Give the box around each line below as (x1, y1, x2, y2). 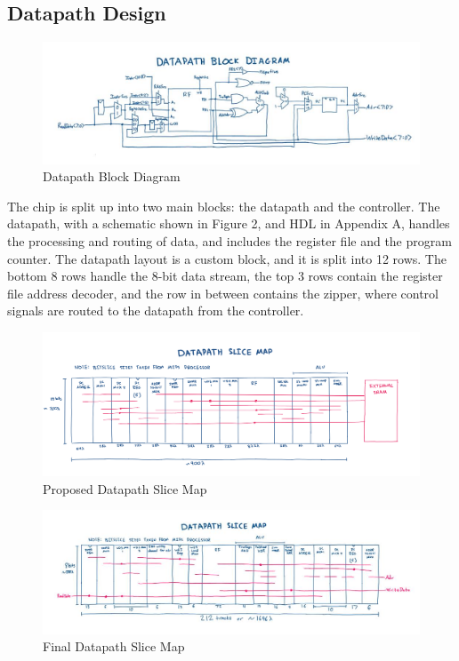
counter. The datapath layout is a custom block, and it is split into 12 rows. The (7, 249, 447, 267)
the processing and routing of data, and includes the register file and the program (7, 232, 452, 251)
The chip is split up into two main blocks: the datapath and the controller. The (7, 196, 440, 215)
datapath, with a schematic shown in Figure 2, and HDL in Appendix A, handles (7, 214, 450, 233)
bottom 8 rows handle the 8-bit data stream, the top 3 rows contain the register (7, 267, 443, 285)
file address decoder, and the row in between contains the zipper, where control (7, 283, 439, 302)
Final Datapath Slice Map (43, 637, 185, 656)
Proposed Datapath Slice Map (43, 479, 207, 498)
